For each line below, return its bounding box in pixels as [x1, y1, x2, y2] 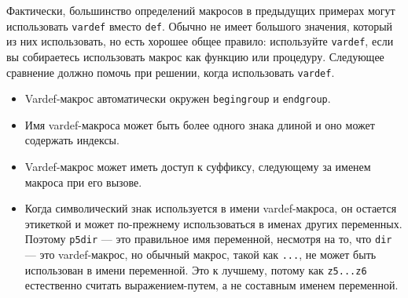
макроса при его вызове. [24, 173, 142, 190]
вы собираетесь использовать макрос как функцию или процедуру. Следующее [6, 48, 384, 64]
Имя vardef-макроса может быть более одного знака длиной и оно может [24, 116, 375, 133]
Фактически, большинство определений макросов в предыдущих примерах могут [6, 2, 395, 18]
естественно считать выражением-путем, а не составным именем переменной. [24, 277, 399, 293]
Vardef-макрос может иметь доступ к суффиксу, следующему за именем [24, 158, 371, 174]
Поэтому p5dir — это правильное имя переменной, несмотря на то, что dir [24, 231, 392, 247]
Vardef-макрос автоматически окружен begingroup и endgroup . [24, 90, 331, 107]
